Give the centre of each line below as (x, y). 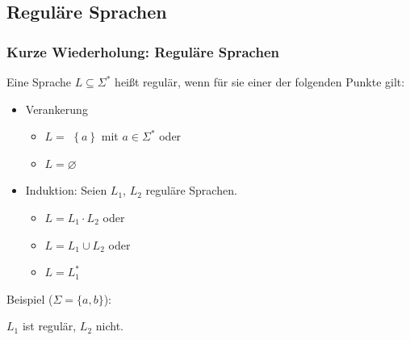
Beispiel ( (30, 298)
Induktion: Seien (66, 190)
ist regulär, (49, 326)
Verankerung (56, 109)
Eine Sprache (39, 82)
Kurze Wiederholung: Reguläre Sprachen (143, 51)
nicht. (109, 326)
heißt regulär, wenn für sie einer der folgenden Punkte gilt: (260, 82)
